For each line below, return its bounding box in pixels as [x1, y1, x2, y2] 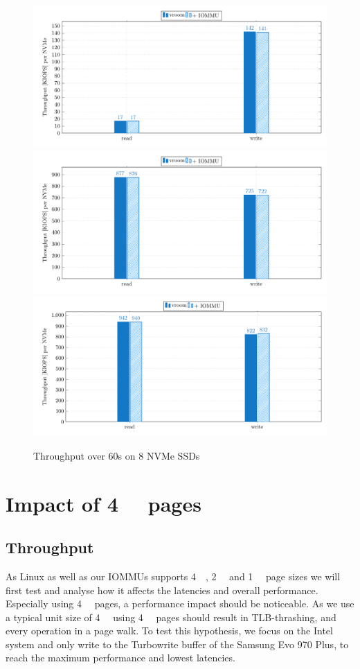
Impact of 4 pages [6, 489, 201, 517]
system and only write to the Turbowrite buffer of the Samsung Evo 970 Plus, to [6, 636, 349, 651]
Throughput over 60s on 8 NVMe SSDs [33, 448, 200, 462]
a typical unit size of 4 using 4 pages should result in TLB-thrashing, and [6, 609, 336, 624]
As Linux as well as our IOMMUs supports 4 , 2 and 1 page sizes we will [6, 568, 341, 583]
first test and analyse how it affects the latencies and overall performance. [6, 582, 318, 597]
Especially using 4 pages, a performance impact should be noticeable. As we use [6, 596, 354, 611]
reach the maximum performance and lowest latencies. [6, 650, 235, 665]
